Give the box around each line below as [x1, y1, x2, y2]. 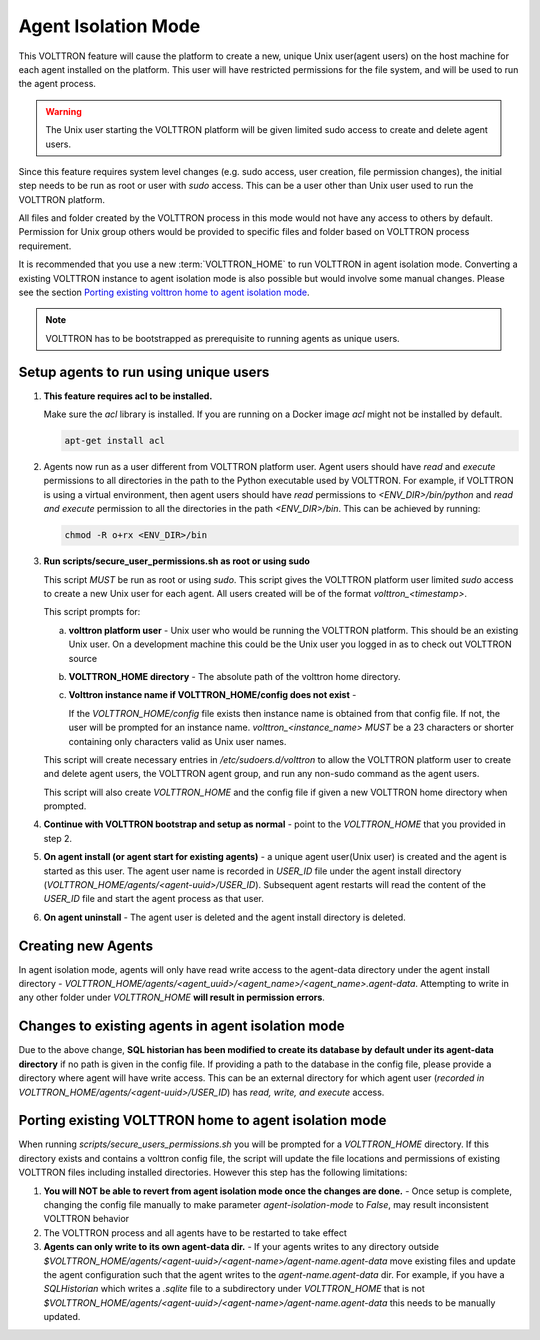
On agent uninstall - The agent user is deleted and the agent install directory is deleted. [43, 911, 407, 923]
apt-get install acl [64, 435, 165, 447]
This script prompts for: [43, 606, 141, 618]
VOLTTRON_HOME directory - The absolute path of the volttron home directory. [68, 670, 401, 682]
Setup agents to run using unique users [18, 363, 270, 380]
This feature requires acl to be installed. [43, 390, 213, 402]
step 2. [43, 832, 73, 844]
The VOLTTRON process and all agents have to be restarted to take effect [43, 1226, 347, 1239]
